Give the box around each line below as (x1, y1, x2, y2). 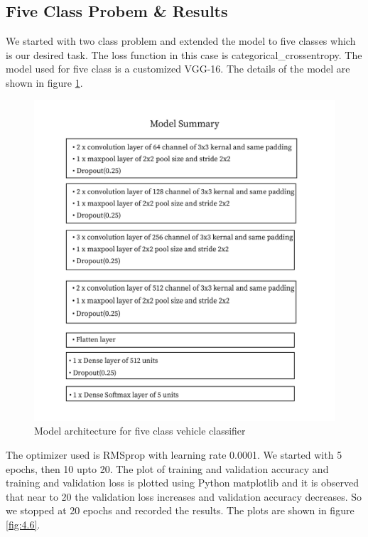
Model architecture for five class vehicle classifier (34, 423, 246, 438)
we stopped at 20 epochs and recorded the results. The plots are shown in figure (6, 503, 355, 518)
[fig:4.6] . (6, 517, 40, 532)
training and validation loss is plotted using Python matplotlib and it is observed (6, 475, 359, 490)
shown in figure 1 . (6, 75, 83, 90)
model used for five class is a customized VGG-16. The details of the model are (6, 61, 350, 76)
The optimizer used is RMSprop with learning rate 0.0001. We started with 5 (6, 447, 342, 462)
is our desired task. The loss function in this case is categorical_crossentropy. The (6, 47, 362, 62)
